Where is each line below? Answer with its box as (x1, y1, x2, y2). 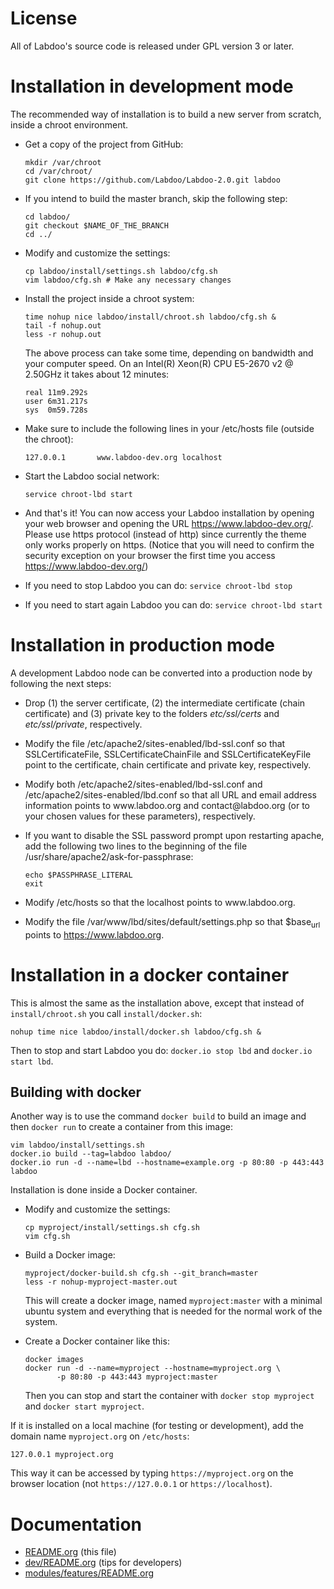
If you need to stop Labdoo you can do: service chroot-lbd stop (24, 579, 293, 591)
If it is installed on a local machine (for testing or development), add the (10, 1420, 304, 1432)
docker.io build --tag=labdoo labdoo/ (10, 1149, 172, 1159)
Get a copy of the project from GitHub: (24, 138, 184, 150)
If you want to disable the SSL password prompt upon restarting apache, (24, 829, 325, 841)
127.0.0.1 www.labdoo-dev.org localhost (24, 452, 223, 462)
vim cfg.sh (24, 1232, 71, 1242)
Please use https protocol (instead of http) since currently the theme (24, 528, 307, 540)
